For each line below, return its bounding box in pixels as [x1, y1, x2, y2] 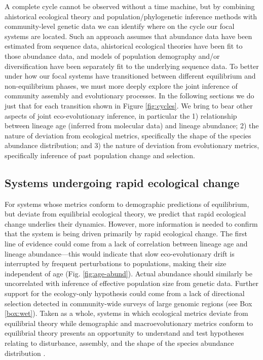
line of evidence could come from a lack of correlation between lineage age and [5, 238, 248, 249]
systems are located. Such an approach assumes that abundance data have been [5, 30, 252, 41]
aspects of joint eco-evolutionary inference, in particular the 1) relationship [5, 110, 237, 121]
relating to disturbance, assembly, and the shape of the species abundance [5, 338, 234, 348]
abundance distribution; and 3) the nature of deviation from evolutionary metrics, [5, 140, 259, 151]
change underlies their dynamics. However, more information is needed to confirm [5, 218, 258, 229]
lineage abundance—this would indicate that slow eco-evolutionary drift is [5, 248, 235, 259]
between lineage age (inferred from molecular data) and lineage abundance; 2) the [5, 120, 259, 131]
